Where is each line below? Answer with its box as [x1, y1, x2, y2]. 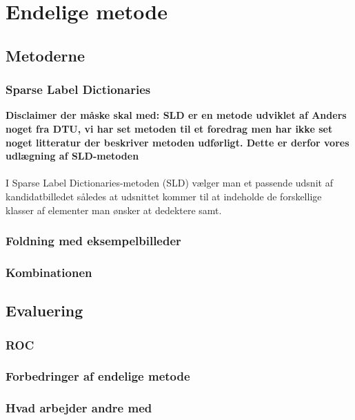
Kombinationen [6, 263, 92, 280]
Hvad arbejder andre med [6, 399, 152, 417]
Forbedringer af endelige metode [6, 367, 190, 385]
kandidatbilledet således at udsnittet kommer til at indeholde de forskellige [6, 189, 322, 203]
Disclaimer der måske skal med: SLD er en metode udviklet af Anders [6, 108, 347, 122]
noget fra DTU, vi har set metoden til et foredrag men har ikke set [6, 121, 333, 135]
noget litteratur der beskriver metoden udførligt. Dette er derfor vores [6, 135, 349, 149]
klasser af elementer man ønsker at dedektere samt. [6, 202, 222, 217]
